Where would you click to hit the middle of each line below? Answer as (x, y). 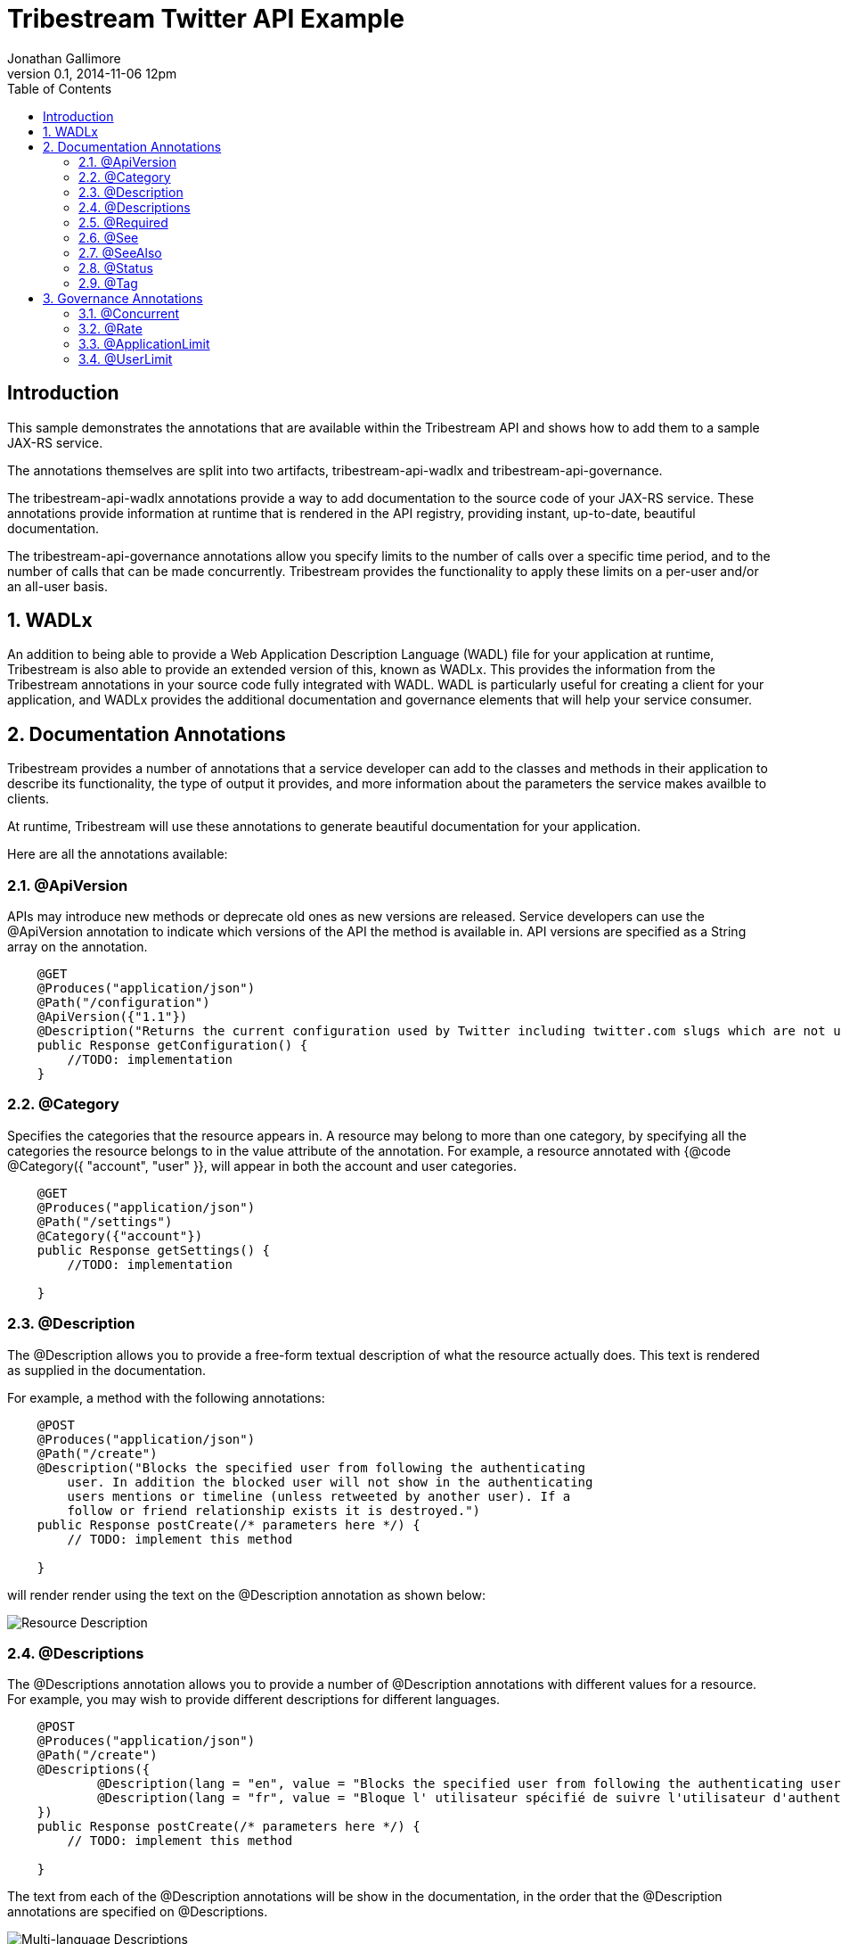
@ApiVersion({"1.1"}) (112, 1017)
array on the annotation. (78, 947)
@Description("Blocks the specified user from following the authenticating (311, 1467)
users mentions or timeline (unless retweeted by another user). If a (319, 1496)
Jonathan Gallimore (64, 58)
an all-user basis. (57, 586)
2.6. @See (109, 237)
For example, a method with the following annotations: (166, 1397)
